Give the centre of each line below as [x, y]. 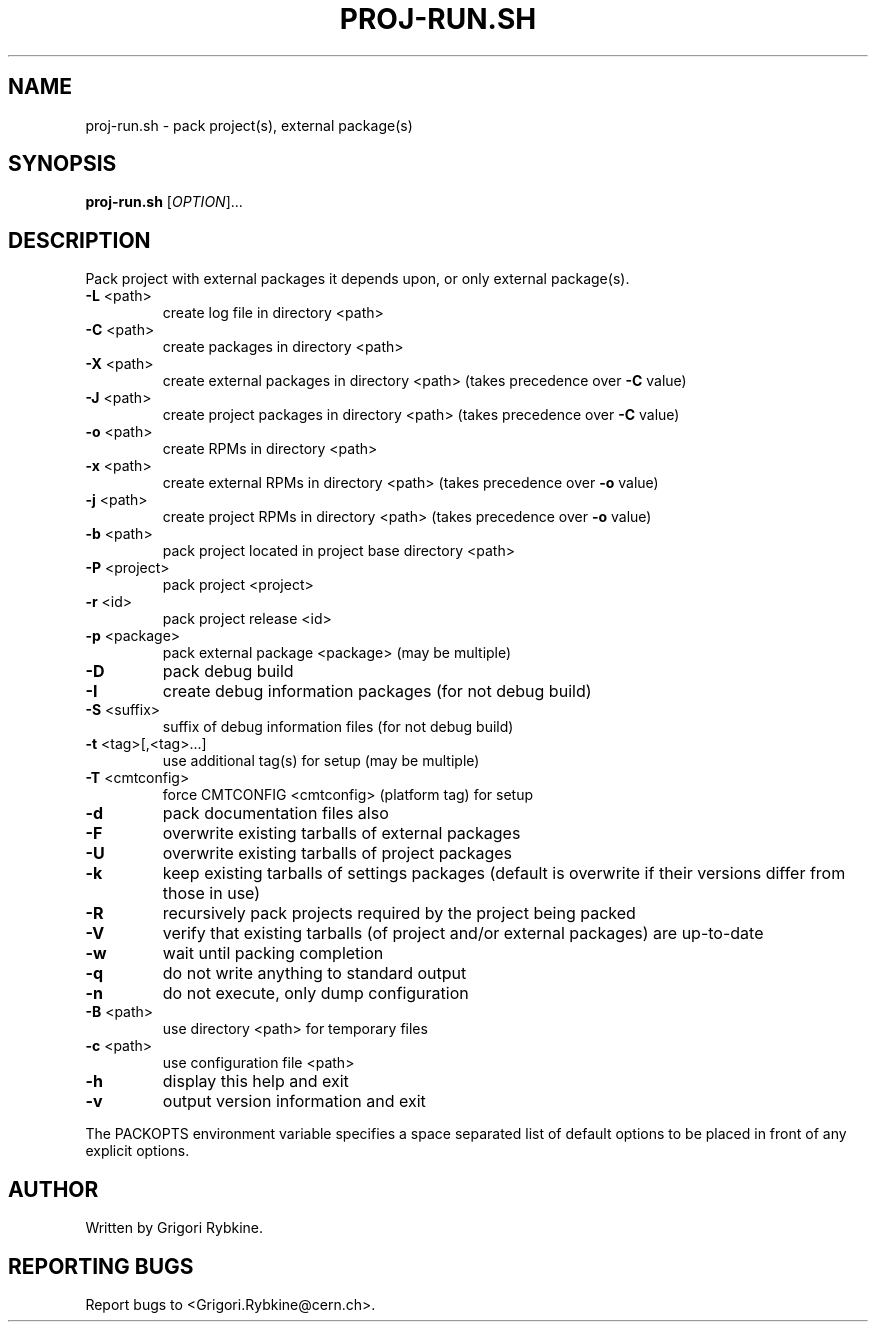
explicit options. [137, 1151]
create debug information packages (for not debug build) [377, 691]
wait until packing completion [273, 953]
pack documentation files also [275, 813]
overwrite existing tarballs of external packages [341, 833]
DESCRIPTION [79, 240]
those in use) [211, 893]
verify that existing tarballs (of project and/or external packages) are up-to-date [463, 933]
